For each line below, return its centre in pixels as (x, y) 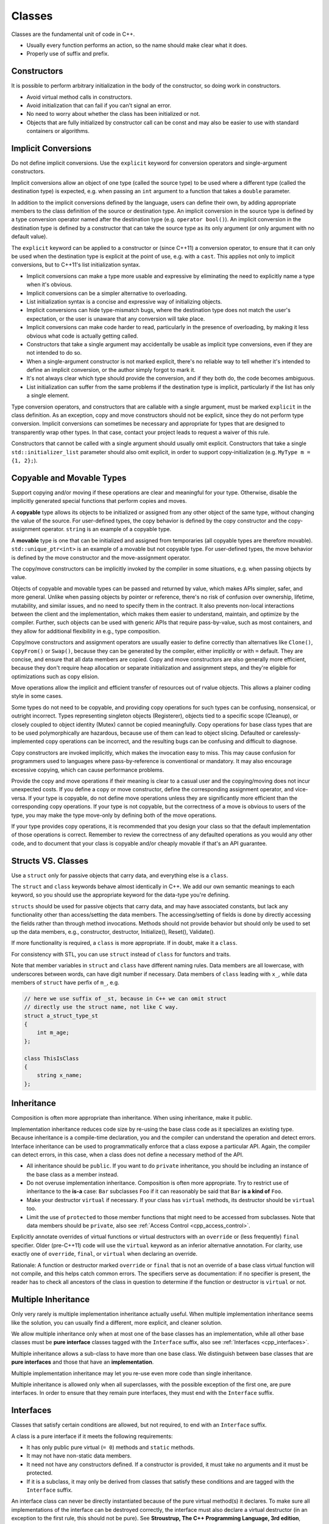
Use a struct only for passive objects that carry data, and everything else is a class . (120, 875)
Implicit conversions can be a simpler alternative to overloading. (107, 293)
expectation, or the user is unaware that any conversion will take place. (116, 319)
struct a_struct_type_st (61, 1016)
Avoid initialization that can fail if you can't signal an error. (99, 105)
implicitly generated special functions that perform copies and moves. (99, 501)
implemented (28, 741)
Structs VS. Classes (50, 860)
